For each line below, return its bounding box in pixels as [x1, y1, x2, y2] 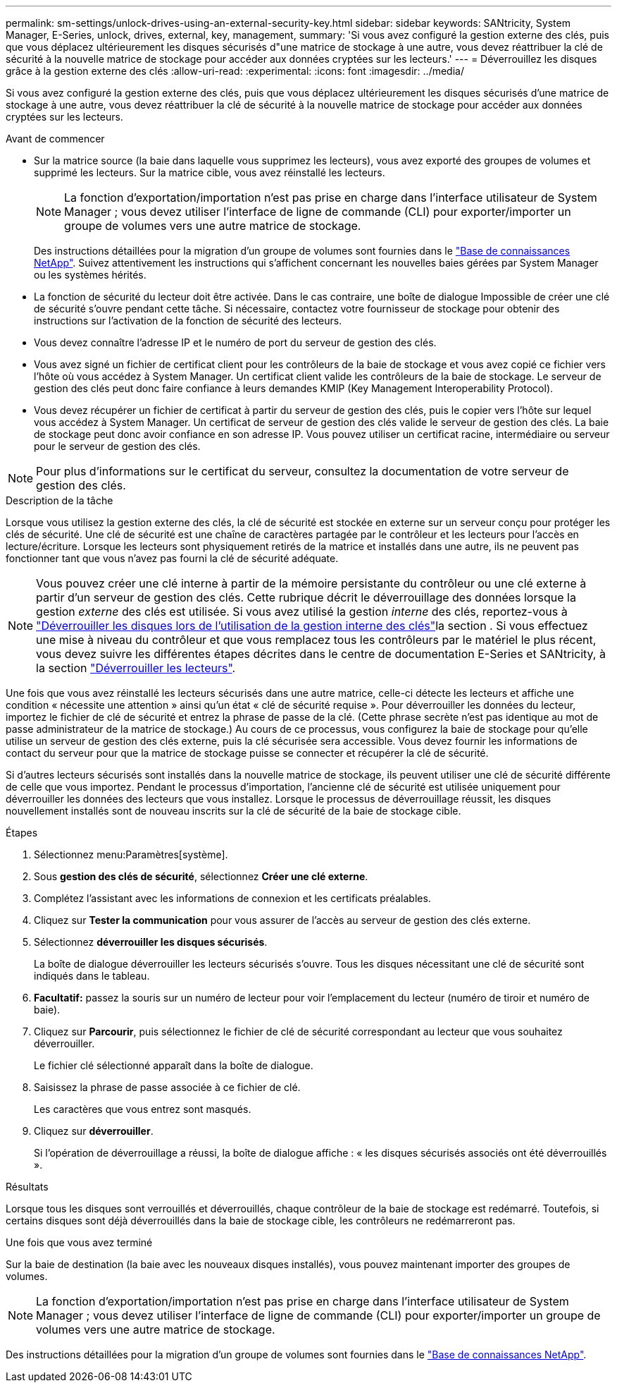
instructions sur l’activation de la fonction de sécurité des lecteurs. [34, 315, 342, 327]
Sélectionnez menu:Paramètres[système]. [34, 848, 228, 860]
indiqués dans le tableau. [34, 970, 150, 982]
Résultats [6, 1181, 49, 1193]
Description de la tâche [6, 494, 113, 506]
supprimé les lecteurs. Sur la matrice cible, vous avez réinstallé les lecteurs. [34, 166, 385, 178]
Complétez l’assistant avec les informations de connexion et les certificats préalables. [34, 892, 431, 904]
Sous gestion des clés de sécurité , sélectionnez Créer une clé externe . [34, 870, 368, 882]
